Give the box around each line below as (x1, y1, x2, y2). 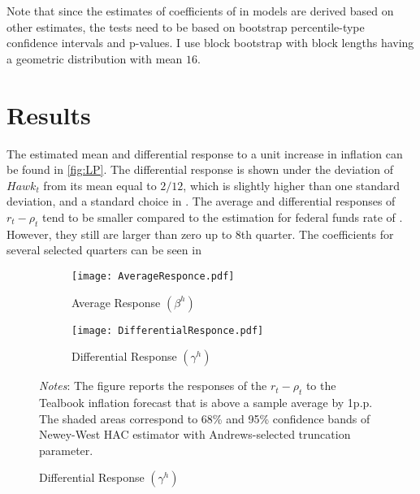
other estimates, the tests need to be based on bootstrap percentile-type (6, 18, 365, 35)
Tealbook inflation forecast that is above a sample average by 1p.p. (39, 393, 373, 410)
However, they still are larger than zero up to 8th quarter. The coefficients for (6, 225, 394, 242)
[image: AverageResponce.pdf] (71, 270, 235, 282)
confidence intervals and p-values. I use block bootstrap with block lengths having (6, 34, 414, 51)
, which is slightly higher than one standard (183, 176, 401, 193)
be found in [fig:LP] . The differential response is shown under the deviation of (6, 161, 394, 178)
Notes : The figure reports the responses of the (39, 377, 267, 394)
